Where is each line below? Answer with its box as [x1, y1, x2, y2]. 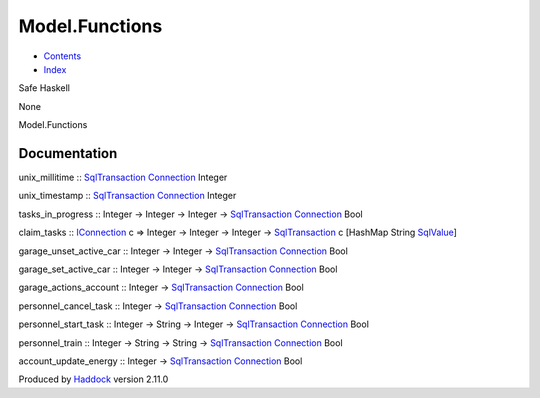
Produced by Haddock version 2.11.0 [18, 373, 169, 385]
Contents [43, 50, 82, 62]
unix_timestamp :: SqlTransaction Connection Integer [18, 190, 237, 202]
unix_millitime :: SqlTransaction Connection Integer [18, 171, 228, 184]
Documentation [18, 145, 118, 162]
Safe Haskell [18, 82, 70, 94]
